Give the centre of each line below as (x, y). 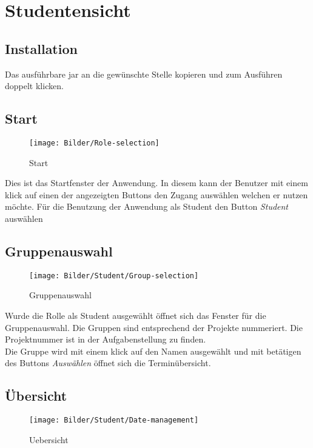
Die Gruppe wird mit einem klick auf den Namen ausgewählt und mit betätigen (153, 351)
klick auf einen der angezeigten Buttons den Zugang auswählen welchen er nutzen (156, 194)
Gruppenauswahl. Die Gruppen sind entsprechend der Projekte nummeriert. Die (154, 327)
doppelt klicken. (34, 86)
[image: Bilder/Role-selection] (94, 143)
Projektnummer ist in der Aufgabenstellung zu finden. (106, 339)
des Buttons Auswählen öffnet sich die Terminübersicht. (108, 363)
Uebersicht (49, 439)
